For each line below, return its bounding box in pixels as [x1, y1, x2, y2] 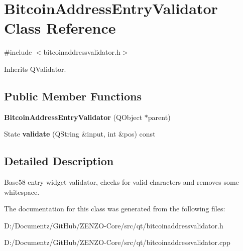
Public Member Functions [4, 88, 142, 103]
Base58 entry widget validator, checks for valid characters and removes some [4, 177, 239, 187]
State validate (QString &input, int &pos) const [4, 129, 156, 139]
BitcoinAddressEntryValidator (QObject [4, 111, 143, 122]
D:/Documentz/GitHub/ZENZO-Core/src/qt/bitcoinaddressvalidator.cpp [4, 237, 230, 247]
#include [4, 47, 32, 57]
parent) [148, 111, 171, 122]
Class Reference [4, 18, 116, 38]
